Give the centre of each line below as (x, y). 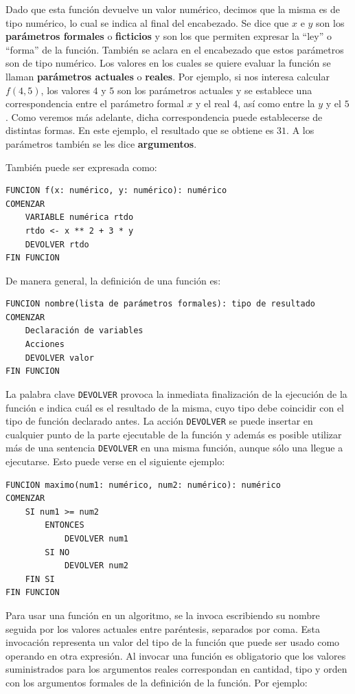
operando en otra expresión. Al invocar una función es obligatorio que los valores (176, 655)
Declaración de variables (84, 331)
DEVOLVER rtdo (57, 244)
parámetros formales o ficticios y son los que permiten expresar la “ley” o (169, 36)
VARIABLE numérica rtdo (79, 217)
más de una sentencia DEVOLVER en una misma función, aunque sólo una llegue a (174, 448)
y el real (213, 103)
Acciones (45, 345)
